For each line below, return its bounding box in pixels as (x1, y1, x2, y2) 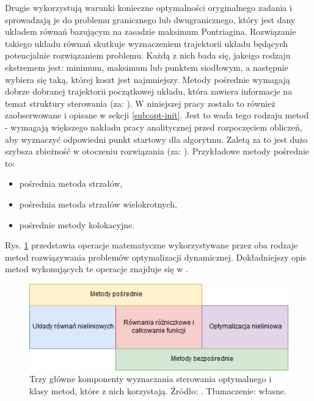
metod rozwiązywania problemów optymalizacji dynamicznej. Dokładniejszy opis (5, 250, 307, 263)
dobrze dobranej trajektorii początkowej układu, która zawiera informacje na (5, 85, 293, 98)
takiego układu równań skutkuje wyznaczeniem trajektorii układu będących (5, 37, 288, 49)
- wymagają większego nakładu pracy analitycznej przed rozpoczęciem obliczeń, (5, 120, 302, 133)
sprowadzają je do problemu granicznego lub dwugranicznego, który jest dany (5, 13, 296, 26)
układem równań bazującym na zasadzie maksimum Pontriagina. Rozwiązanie (5, 25, 296, 38)
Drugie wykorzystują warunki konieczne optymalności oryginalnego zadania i (5, 1, 292, 13)
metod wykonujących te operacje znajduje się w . (5, 262, 188, 275)
